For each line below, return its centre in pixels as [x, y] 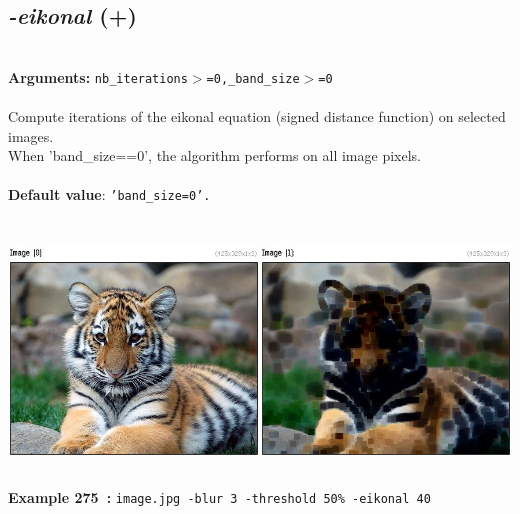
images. [31, 135]
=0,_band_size [253, 78]
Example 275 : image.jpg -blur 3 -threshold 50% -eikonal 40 [219, 497]
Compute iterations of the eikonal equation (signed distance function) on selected [257, 116]
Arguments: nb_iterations [98, 76]
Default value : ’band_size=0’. [109, 194]
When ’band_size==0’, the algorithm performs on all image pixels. [214, 155]
